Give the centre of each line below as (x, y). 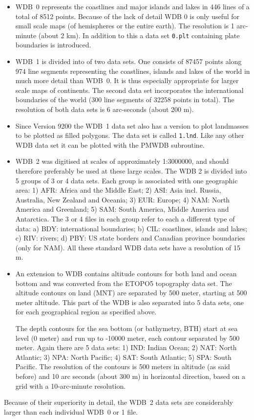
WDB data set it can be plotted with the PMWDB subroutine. (110, 144)
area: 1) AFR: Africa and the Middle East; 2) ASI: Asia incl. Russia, (118, 190)
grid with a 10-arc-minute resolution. (71, 386)
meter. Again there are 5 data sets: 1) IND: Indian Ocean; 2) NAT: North (126, 347)
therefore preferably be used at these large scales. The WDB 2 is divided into (131, 171)
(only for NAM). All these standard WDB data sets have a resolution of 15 (128, 247)
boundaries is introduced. (53, 45)
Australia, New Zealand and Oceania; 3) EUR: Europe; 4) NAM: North (123, 199)
